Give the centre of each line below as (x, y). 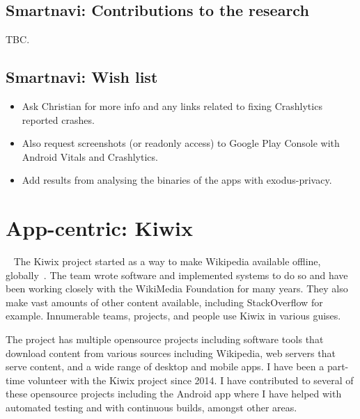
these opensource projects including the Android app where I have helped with (174, 394)
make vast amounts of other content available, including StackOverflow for (164, 302)
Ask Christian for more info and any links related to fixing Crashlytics (172, 106)
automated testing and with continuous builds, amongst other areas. (151, 408)
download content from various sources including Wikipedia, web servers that (171, 353)
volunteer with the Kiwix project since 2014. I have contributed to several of (190, 380)
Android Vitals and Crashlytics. (90, 156)
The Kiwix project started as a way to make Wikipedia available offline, (167, 261)
